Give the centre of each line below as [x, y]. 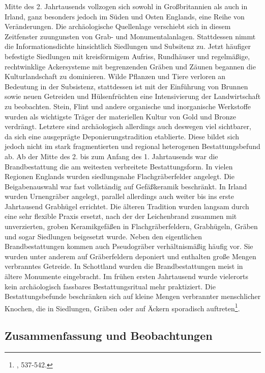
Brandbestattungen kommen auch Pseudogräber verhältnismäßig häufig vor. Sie [129, 246]
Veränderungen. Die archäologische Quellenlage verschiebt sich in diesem [118, 26]
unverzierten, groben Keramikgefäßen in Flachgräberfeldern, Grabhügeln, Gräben [131, 226]
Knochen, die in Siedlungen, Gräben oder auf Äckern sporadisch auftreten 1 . [122, 307]
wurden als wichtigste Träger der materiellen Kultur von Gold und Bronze [120, 116]
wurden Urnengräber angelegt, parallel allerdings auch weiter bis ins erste [119, 196]
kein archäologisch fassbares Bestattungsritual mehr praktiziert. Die [110, 286]
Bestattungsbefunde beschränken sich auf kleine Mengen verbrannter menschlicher [133, 296]
